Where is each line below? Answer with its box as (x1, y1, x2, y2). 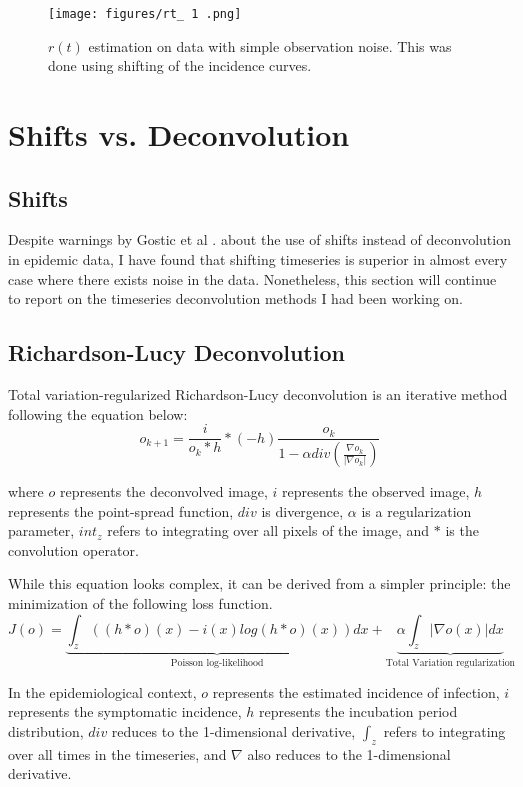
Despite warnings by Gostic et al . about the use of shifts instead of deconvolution (8, 229, 511, 250)
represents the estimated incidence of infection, (212, 681, 500, 702)
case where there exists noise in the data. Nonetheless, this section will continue (8, 268, 497, 289)
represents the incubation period (259, 701, 458, 722)
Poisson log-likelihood (170, 658, 264, 669)
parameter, (8, 520, 75, 541)
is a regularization (361, 500, 472, 521)
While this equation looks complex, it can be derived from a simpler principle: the (8, 573, 511, 594)
